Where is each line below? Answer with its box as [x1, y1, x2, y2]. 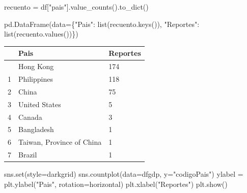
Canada [18, 111, 42, 122]
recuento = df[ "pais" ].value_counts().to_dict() [4, 2, 149, 12]
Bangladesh [18, 124, 54, 135]
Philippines [18, 73, 53, 84]
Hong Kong [18, 61, 54, 72]
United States [18, 99, 61, 109]
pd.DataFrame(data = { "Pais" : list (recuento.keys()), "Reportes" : [4, 18, 200, 29]
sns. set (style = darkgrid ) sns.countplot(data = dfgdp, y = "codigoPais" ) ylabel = [4, 169, 243, 179]
